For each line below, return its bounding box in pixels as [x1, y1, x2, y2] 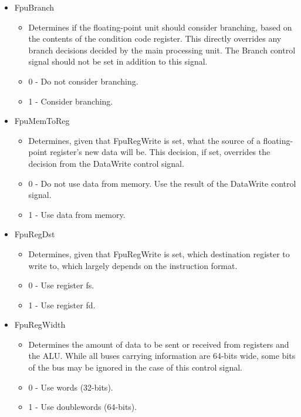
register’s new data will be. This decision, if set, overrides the [50, 146, 270, 158]
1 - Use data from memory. [28, 208, 126, 220]
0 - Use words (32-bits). [28, 381, 113, 393]
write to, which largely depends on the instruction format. [28, 259, 238, 271]
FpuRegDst [14, 228, 55, 240]
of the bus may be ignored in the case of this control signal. [28, 361, 242, 374]
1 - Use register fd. [28, 298, 96, 311]
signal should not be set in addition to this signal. [28, 55, 208, 68]
